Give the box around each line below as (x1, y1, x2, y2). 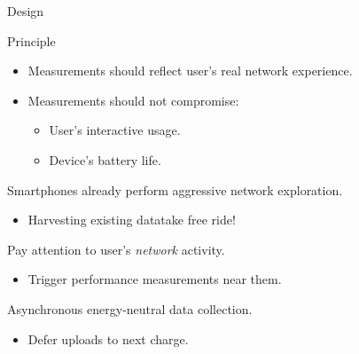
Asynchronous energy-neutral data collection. (7, 299, 253, 318)
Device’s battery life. (49, 150, 161, 169)
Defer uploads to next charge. (27, 329, 189, 348)
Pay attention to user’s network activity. (7, 240, 225, 258)
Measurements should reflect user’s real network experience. (27, 61, 353, 80)
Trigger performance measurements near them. (27, 270, 282, 288)
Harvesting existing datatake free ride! (27, 210, 236, 229)
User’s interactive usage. (49, 121, 181, 139)
